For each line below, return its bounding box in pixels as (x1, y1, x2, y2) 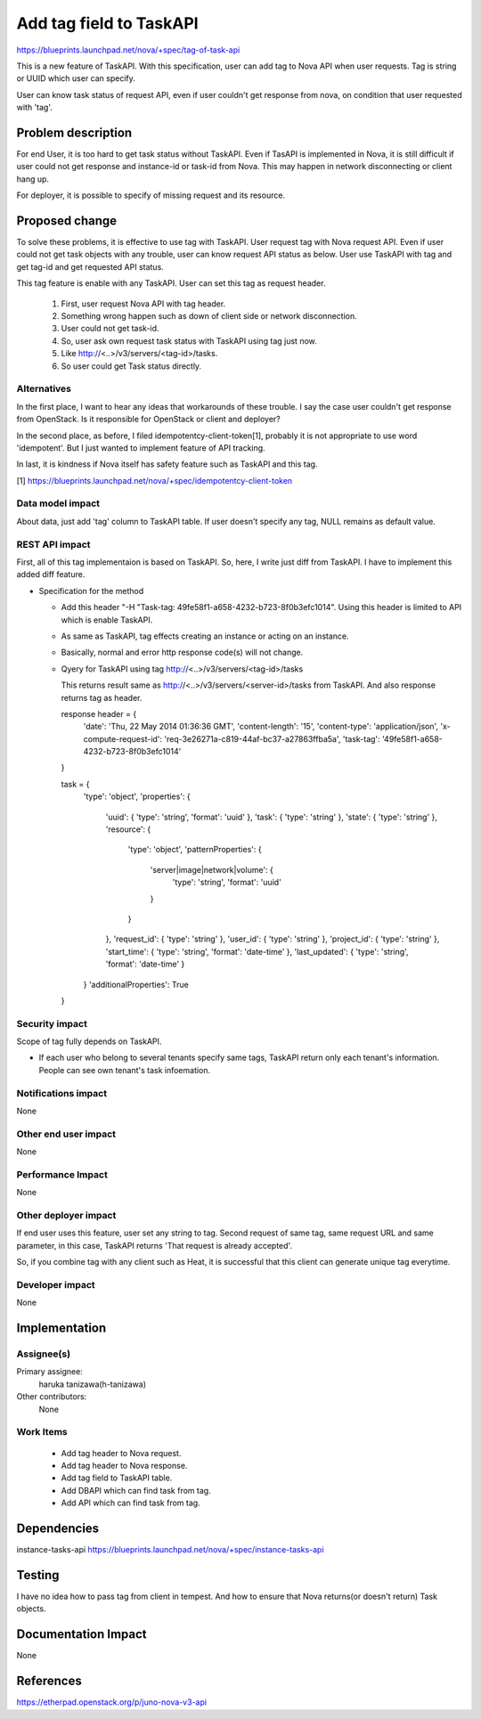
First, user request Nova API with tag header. (61, 298, 226, 309)
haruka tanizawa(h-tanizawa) (38, 1379, 147, 1389)
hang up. (16, 174, 49, 184)
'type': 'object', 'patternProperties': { (127, 844, 262, 855)
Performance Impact (16, 1168, 109, 1180)
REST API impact (16, 538, 91, 550)
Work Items (16, 1426, 68, 1438)
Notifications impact (16, 1087, 107, 1099)
